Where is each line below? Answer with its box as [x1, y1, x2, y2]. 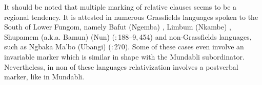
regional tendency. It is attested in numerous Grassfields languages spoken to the [4, 11, 258, 22]
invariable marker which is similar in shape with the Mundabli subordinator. [4, 51, 245, 62]
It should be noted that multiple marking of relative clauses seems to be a [4, 2, 237, 12]
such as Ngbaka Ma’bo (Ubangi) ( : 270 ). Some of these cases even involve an [4, 41, 244, 52]
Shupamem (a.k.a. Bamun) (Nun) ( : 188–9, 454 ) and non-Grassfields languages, [4, 31, 252, 42]
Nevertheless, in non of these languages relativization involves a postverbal [4, 61, 238, 72]
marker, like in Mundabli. [4, 71, 85, 82]
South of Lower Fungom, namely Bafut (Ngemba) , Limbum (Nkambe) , [4, 21, 232, 32]
